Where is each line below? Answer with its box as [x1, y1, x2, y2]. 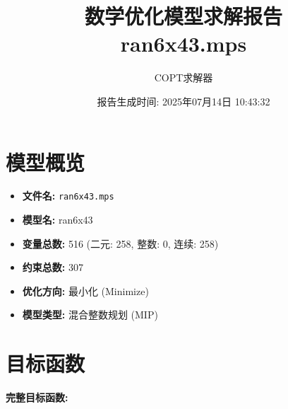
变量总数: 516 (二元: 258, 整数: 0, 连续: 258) [22, 236, 219, 250]
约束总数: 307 [22, 260, 83, 275]
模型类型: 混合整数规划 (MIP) [22, 307, 158, 322]
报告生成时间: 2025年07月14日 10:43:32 [97, 93, 270, 108]
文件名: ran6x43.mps [22, 188, 114, 203]
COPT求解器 [154, 70, 213, 85]
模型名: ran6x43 [22, 212, 93, 227]
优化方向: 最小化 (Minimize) [22, 283, 149, 298]
